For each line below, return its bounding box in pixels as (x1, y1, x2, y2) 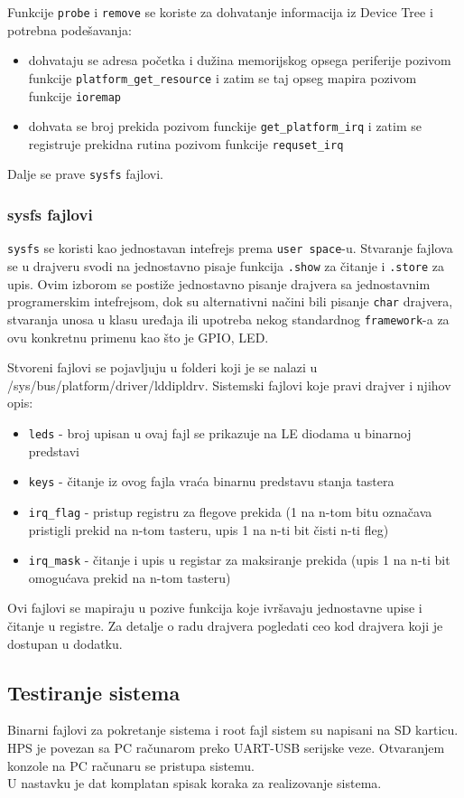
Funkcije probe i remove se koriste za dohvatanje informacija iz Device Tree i (7, 3, 433, 21)
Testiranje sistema (7, 678, 181, 706)
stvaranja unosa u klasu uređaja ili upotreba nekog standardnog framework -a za (7, 309, 450, 328)
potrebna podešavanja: (7, 20, 132, 39)
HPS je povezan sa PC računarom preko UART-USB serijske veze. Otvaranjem (7, 737, 445, 756)
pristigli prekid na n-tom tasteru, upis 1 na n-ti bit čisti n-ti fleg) (28, 520, 389, 539)
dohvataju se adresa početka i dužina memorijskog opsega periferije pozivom (28, 51, 451, 70)
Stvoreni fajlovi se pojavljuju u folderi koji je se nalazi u (7, 358, 318, 377)
